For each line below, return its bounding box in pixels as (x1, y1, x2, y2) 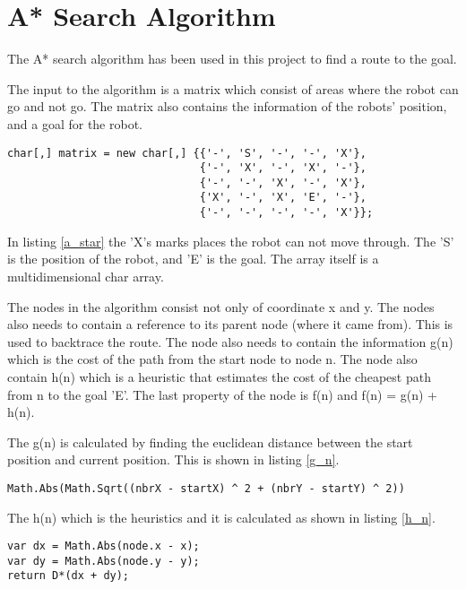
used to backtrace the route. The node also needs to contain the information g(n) (7, 332, 453, 351)
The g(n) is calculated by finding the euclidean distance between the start (7, 432, 413, 451)
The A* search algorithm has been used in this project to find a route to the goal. (7, 49, 457, 68)
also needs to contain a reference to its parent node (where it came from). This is (7, 315, 453, 333)
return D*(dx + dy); (7, 569, 130, 583)
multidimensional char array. (7, 266, 164, 285)
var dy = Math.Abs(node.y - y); (7, 554, 200, 567)
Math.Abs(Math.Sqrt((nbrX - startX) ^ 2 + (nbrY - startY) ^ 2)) (7, 481, 405, 495)
